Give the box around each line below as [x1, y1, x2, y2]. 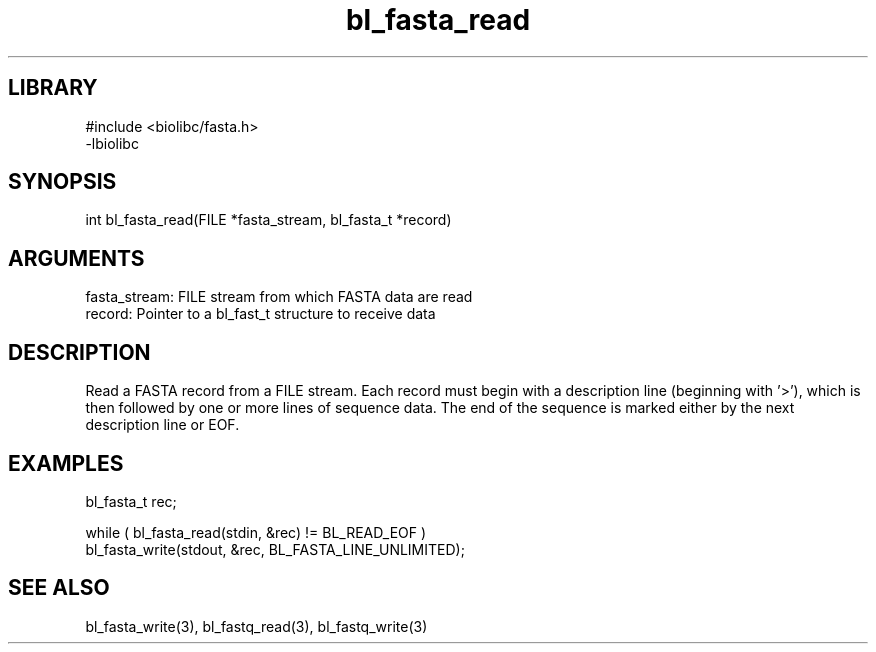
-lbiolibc [85, 134, 139, 152]
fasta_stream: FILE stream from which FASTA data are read [85, 288, 473, 306]
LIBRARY [8, 75, 98, 101]
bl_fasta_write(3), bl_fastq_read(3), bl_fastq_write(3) [85, 617, 428, 635]
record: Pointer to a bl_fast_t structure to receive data [85, 305, 436, 323]
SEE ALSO [8, 575, 110, 601]
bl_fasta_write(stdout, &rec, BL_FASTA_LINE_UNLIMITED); [85, 540, 465, 558]
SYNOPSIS [8, 169, 117, 195]
